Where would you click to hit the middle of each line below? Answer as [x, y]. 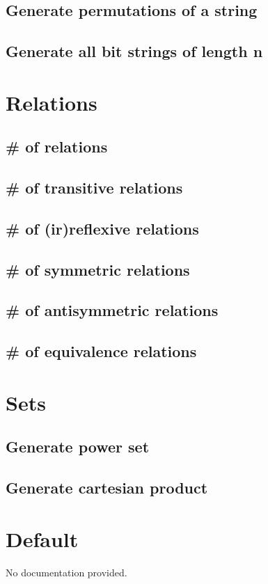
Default [42, 538]
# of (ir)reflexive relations [102, 228]
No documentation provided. [66, 572]
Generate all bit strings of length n [134, 51]
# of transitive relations [94, 188]
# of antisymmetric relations [112, 310]
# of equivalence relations [101, 351]
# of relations [57, 147]
